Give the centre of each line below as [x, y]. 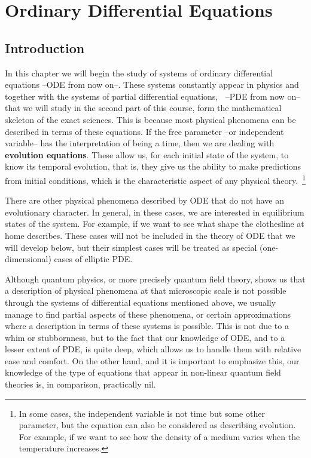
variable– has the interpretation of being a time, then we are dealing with [140, 143]
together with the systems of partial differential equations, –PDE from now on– [153, 96]
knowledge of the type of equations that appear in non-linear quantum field [143, 372]
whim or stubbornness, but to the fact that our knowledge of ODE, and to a [145, 337]
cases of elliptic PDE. [93, 259]
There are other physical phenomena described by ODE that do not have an [144, 200]
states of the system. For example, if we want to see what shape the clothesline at [155, 224]
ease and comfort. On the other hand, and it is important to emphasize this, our [152, 360]
